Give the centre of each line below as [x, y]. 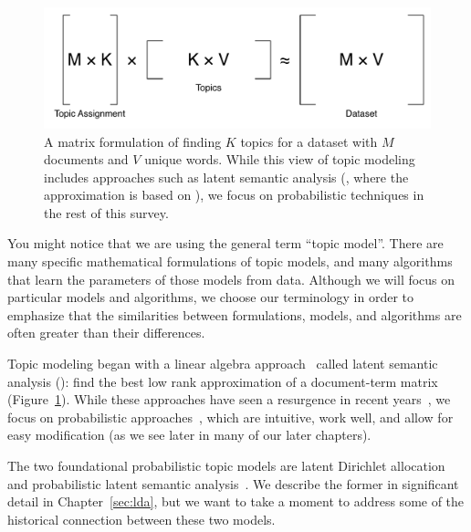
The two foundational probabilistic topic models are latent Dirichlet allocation [226, 465]
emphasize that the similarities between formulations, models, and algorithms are [235, 314]
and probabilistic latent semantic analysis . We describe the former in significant [233, 483]
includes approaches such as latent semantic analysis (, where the [226, 177]
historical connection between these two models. [141, 519]
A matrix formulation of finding [133, 141]
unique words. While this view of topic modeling [280, 159]
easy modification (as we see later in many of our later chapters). [189, 435]
